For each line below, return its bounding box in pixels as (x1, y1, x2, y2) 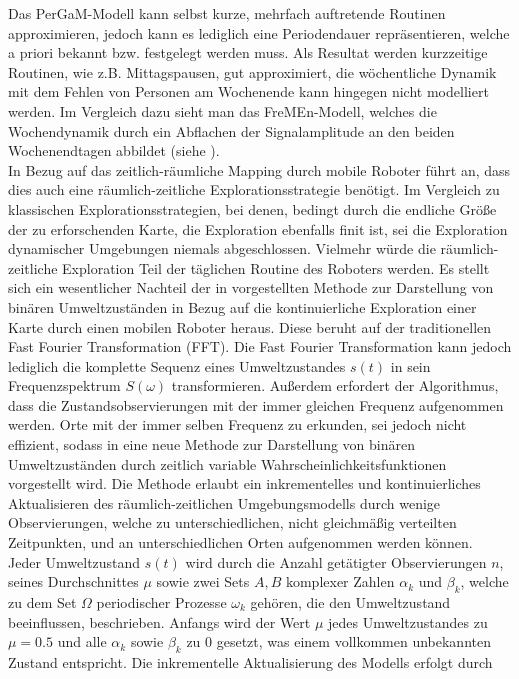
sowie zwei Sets (156, 571, 250, 592)
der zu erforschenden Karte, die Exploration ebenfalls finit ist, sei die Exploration (8, 218, 508, 239)
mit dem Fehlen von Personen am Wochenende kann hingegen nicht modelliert (8, 81, 489, 102)
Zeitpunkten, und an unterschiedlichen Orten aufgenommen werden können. (8, 532, 473, 553)
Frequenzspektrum (8, 375, 121, 396)
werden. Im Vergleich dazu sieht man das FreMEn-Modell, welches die (8, 100, 437, 121)
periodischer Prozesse (96, 592, 227, 613)
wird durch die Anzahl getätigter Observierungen (185, 551, 487, 572)
